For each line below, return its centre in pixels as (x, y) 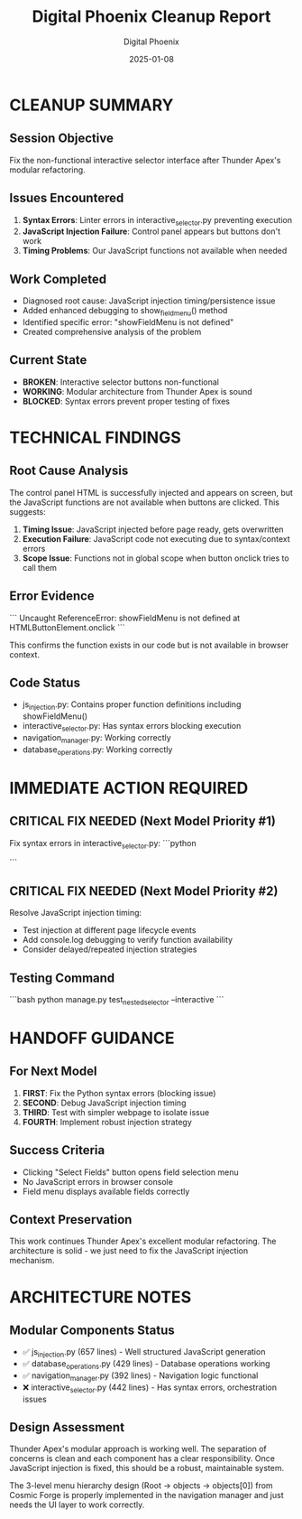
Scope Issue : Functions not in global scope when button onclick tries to (156, 558)
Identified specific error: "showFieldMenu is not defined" (128, 322)
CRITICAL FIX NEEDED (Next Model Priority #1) (143, 821)
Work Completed (58, 279)
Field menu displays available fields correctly (106, 1191)
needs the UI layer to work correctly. (77, 1505)
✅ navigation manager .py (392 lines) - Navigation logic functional (140, 1376)
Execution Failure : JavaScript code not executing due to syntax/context (156, 538)
